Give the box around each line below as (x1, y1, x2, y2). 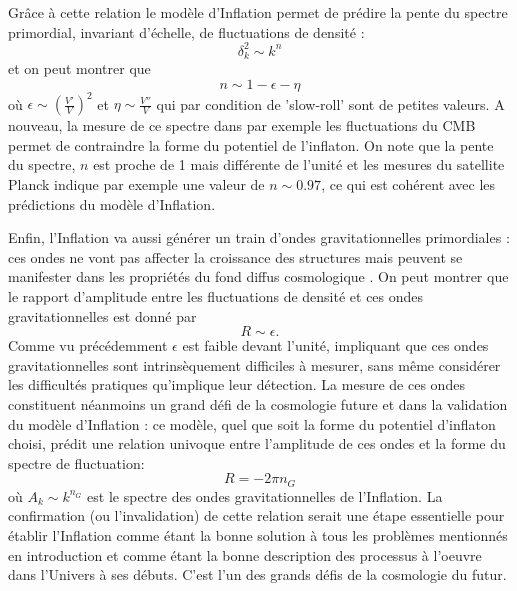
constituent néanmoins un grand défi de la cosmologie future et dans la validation (8, 393, 508, 414)
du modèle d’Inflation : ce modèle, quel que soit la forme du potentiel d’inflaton (8, 413, 496, 434)
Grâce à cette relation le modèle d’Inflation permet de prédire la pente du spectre (8, 2, 508, 22)
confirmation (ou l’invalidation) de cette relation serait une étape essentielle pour (8, 505, 505, 526)
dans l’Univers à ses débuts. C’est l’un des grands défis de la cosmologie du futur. (8, 564, 507, 585)
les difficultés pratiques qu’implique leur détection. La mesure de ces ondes (8, 374, 465, 395)
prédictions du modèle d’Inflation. (8, 193, 216, 214)
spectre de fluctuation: (8, 452, 145, 473)
